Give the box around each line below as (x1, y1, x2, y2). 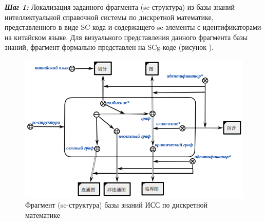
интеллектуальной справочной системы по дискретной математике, (5, 11, 214, 22)
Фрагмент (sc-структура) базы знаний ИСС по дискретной (25, 199, 208, 210)
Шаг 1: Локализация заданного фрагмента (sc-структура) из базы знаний (5, 2, 235, 12)
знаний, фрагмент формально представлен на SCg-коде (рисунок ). (5, 42, 214, 52)
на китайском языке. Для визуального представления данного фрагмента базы (5, 31, 248, 42)
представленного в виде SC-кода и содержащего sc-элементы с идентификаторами (5, 22, 261, 32)
